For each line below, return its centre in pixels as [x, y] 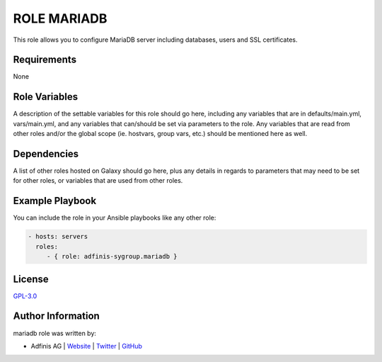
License [31, 279]
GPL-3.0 [25, 296]
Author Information [57, 316]
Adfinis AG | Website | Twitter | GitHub [87, 346]
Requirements [45, 60]
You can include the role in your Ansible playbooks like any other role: [115, 218]
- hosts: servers [58, 237]
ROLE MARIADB [60, 18]
